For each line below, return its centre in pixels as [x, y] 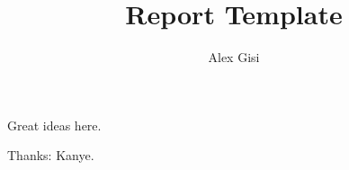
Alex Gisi [234, 57]
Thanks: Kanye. [51, 155]
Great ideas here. [54, 125]
